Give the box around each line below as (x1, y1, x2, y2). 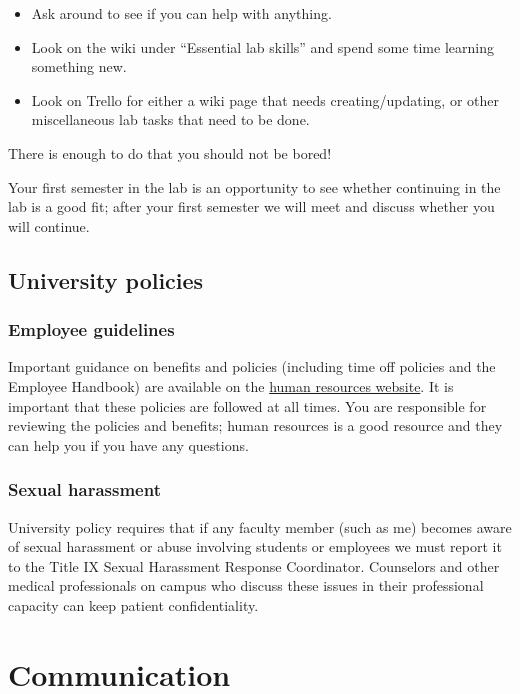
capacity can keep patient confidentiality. (8, 594, 259, 615)
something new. (31, 56, 127, 77)
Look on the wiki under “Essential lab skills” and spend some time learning (31, 36, 494, 57)
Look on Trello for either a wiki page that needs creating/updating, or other (31, 89, 500, 110)
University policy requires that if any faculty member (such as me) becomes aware (8, 516, 512, 537)
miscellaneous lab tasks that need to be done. (31, 109, 310, 130)
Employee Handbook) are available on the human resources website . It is (8, 375, 454, 396)
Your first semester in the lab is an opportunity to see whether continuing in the (8, 176, 501, 197)
